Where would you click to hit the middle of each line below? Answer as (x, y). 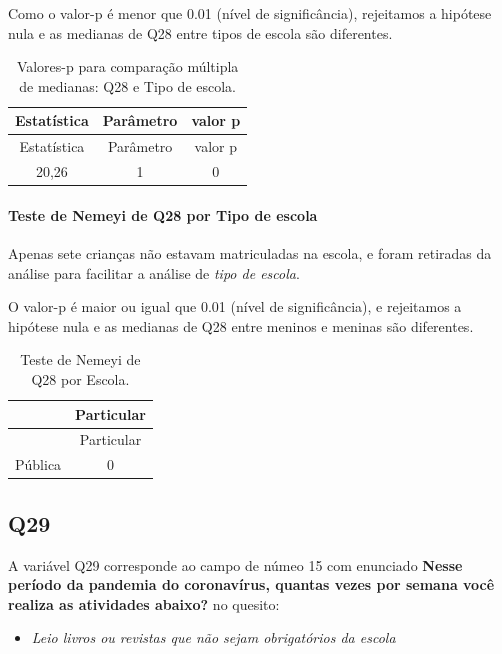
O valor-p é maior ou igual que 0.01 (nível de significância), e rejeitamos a (235, 306)
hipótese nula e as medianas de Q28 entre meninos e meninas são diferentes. (241, 325)
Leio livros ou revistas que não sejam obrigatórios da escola (213, 637)
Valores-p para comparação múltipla (127, 66)
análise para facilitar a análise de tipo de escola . (154, 272)
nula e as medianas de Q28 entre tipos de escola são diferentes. (200, 32)
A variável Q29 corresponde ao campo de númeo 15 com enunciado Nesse (235, 564)
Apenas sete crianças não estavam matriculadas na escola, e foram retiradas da (250, 252)
